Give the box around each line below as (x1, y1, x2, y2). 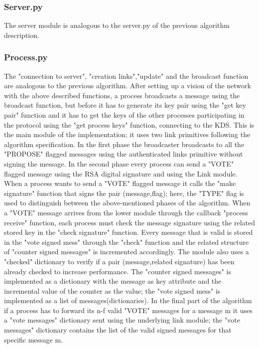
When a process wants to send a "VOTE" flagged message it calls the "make (4, 178, 236, 188)
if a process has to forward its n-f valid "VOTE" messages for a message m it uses (4, 305, 253, 315)
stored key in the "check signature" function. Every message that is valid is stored (4, 227, 253, 237)
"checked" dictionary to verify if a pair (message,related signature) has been (4, 256, 235, 266)
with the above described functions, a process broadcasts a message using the (4, 90, 240, 100)
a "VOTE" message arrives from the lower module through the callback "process (4, 207, 248, 217)
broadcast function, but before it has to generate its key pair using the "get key (4, 100, 246, 110)
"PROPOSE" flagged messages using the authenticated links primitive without (4, 149, 243, 159)
